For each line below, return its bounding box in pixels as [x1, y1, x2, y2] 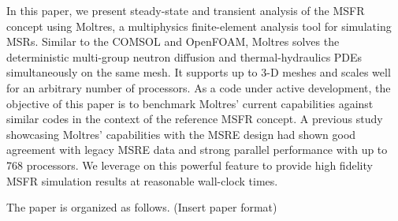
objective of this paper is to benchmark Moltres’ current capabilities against [6, 95, 374, 111]
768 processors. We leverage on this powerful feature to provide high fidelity [6, 156, 373, 173]
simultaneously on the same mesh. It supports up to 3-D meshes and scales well [6, 64, 391, 81]
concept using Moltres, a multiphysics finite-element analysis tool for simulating [6, 17, 392, 34]
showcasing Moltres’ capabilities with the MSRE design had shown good [6, 125, 356, 142]
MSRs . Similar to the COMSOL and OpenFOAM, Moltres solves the [6, 33, 340, 50]
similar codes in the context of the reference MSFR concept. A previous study [6, 110, 383, 127]
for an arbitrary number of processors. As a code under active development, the [6, 79, 391, 96]
